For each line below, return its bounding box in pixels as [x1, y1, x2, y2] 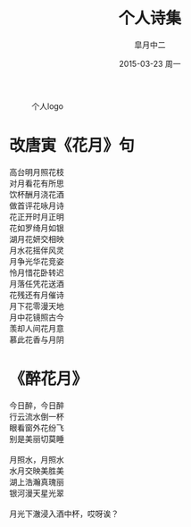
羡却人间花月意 [9, 322, 64, 333]
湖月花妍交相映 [9, 233, 64, 244]
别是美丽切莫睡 [9, 433, 64, 444]
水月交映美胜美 [9, 465, 64, 476]
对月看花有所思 [9, 178, 64, 188]
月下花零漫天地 [9, 300, 64, 311]
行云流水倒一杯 [9, 411, 64, 422]
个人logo [31, 100, 64, 112]
